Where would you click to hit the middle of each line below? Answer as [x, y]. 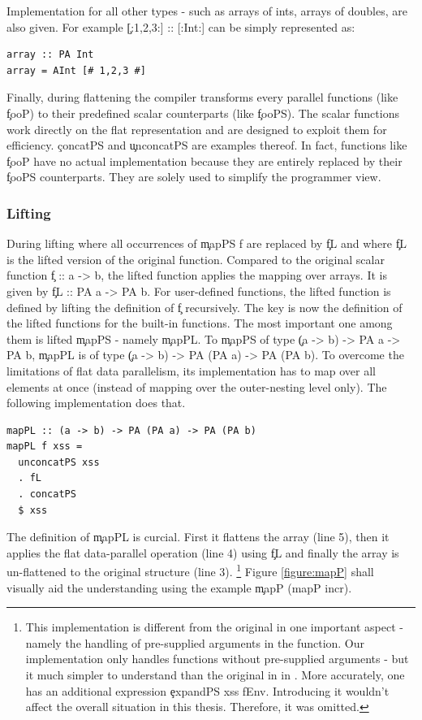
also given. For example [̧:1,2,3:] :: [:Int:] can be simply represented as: [181, 26]
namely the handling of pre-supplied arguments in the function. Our [195, 642]
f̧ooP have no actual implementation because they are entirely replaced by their [205, 160]
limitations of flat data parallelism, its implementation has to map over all [191, 370]
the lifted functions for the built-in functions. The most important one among [200, 323]
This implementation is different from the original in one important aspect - [214, 627]
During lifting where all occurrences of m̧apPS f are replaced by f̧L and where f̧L [207, 243]
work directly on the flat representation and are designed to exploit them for [197, 129]
